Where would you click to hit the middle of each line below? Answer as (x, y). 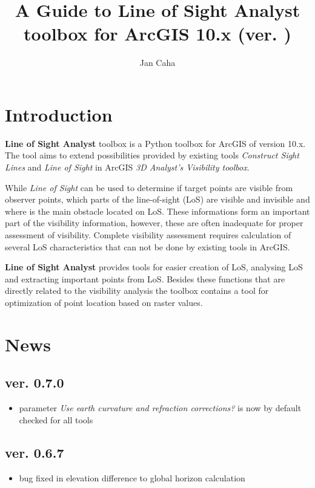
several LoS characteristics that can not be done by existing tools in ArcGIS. (148, 246)
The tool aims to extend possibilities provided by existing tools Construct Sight (152, 155)
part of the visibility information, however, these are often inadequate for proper (154, 223)
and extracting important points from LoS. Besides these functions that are (145, 278)
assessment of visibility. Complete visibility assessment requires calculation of (148, 235)
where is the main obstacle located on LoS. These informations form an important (157, 211)
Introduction (59, 114)
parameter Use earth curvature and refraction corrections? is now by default (160, 408)
